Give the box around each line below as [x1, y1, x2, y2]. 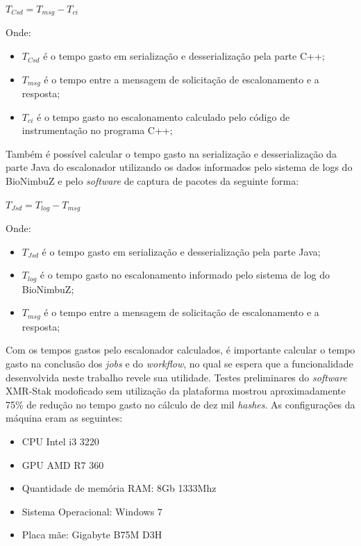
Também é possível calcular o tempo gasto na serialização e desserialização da [6, 146, 337, 160]
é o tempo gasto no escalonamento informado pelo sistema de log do [40, 267, 330, 282]
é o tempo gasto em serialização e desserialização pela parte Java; [42, 244, 321, 258]
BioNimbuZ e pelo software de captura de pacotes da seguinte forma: [6, 174, 299, 188]
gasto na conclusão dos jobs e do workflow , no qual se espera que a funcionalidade [6, 356, 353, 370]
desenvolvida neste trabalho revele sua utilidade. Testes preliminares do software [6, 370, 347, 384]
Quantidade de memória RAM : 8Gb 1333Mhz [22, 481, 217, 495]
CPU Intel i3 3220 [22, 433, 99, 448]
